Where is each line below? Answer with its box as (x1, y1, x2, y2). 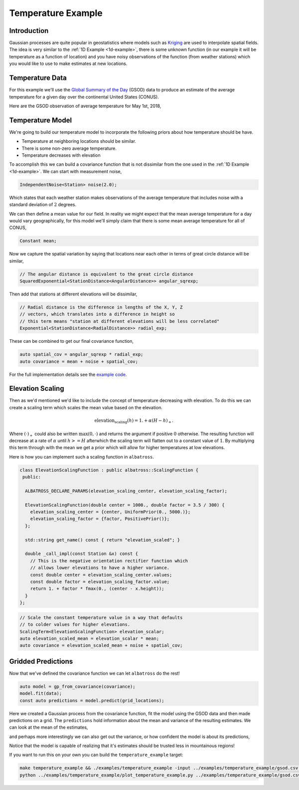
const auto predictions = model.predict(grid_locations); (19, 698, 164, 703)
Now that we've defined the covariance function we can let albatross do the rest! (9, 670, 180, 676)
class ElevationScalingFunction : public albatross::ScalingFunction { (19, 467, 199, 473)
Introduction (9, 26, 49, 35)
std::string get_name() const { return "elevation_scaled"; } (25, 537, 180, 542)
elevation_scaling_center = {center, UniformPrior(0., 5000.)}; (30, 509, 191, 515)
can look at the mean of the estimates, (9, 724, 88, 731)
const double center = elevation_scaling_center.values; (30, 572, 172, 577)
